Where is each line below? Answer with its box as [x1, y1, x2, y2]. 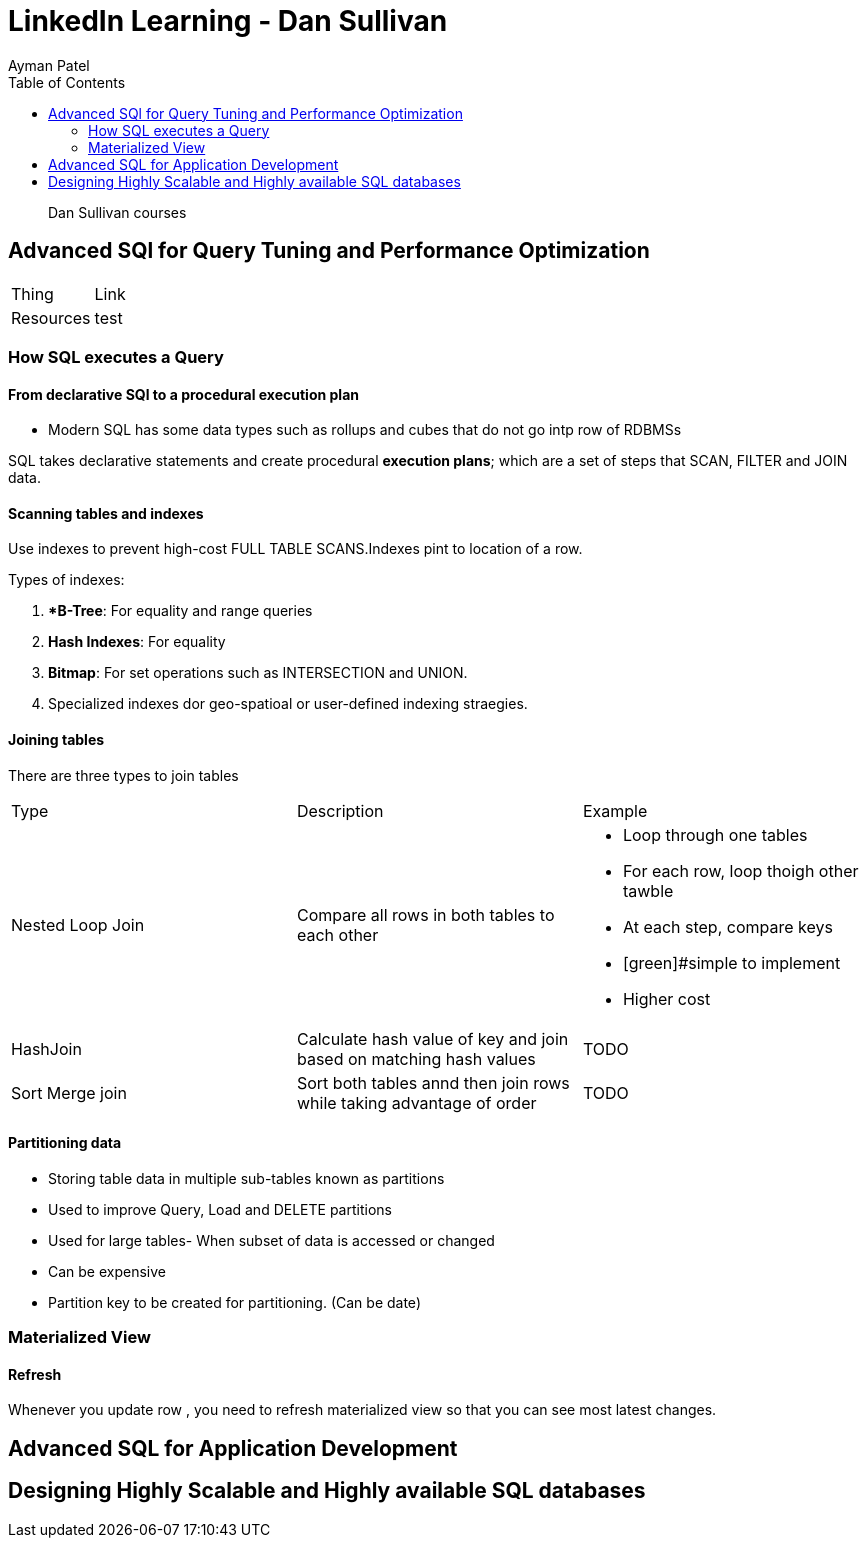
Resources [11, 307, 91, 328]
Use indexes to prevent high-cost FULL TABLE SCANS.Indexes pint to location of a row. [8, 540, 583, 558]
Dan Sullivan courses [48, 203, 187, 221]
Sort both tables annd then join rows [296, 1072, 570, 1093]
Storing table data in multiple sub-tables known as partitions [48, 1169, 445, 1187]
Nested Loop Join [11, 914, 145, 935]
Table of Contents [8, 73, 126, 91]
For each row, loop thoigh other [622, 860, 859, 881]
